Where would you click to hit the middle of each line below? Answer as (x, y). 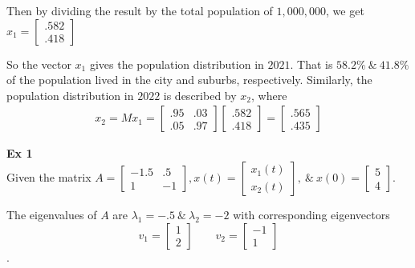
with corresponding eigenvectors (311, 214)
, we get (345, 10)
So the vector (39, 64)
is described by (200, 95)
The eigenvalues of (52, 214)
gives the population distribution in (177, 64)
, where (269, 95)
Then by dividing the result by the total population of (140, 10)
